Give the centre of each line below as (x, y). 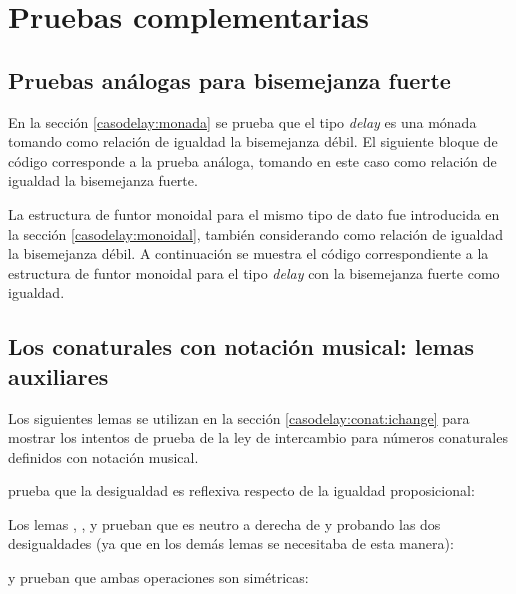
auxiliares (58, 375)
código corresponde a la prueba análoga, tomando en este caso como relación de (252, 160)
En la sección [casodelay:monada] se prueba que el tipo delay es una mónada (242, 121)
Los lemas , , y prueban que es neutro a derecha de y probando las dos (224, 523)
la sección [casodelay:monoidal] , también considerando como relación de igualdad (256, 233)
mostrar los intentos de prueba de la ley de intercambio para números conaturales (258, 437)
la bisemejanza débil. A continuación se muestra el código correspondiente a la (248, 253)
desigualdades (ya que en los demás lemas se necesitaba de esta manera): (231, 543)
